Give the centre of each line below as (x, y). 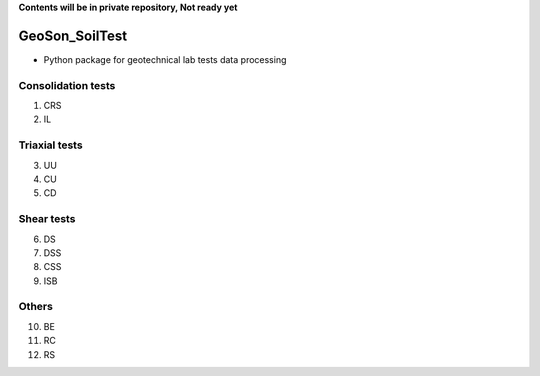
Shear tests (47, 219)
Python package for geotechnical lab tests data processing (165, 59)
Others (36, 307)
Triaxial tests (51, 145)
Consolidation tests (67, 85)
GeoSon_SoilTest (73, 35)
